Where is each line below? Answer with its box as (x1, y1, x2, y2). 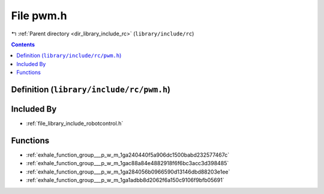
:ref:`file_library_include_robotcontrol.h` (26, 120, 124, 127)
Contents (11, 41, 35, 48)
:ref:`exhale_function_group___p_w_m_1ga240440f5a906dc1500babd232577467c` (26, 151, 230, 159)
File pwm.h (11, 9, 67, 22)
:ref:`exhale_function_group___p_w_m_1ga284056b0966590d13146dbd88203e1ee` (26, 168, 230, 175)
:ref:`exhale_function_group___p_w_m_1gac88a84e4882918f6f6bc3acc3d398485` (26, 160, 229, 167)
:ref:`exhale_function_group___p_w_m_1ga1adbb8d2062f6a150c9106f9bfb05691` (26, 177, 224, 184)
